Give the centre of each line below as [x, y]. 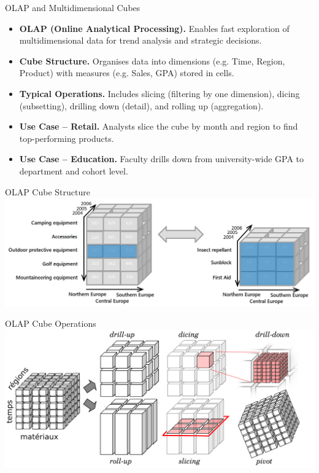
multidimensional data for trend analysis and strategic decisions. [140, 40]
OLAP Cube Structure [48, 191]
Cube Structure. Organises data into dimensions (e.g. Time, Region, [152, 61]
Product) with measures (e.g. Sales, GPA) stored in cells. [127, 73]
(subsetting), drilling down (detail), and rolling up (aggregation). [141, 105]
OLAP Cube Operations [51, 323]
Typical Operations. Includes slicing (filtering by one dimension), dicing [159, 93]
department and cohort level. [74, 170]
